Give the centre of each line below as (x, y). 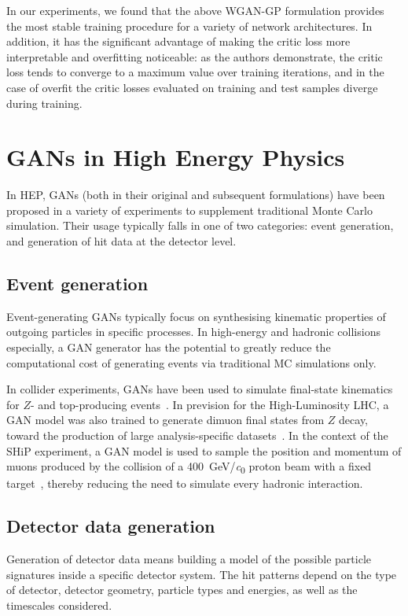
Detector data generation (111, 526)
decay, (353, 420)
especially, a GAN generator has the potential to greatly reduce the (169, 347)
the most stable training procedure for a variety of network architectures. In (189, 26)
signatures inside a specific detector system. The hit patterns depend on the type (202, 574)
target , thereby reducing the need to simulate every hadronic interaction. (185, 483)
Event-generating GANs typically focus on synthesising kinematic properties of (196, 316)
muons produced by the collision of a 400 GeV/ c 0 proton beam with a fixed (189, 467)
